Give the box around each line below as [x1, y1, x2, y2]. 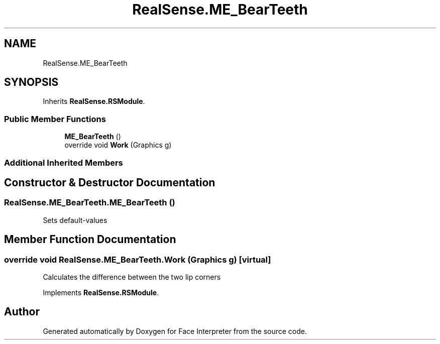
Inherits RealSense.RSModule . [43, 97, 145, 106]
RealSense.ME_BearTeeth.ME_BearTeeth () [4, 197, 175, 208]
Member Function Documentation [4, 233, 176, 246]
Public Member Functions [4, 113, 106, 124]
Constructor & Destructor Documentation [4, 176, 215, 189]
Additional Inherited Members [4, 157, 123, 168]
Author [4, 305, 40, 318]
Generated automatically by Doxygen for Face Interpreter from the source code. [43, 326, 307, 335]
